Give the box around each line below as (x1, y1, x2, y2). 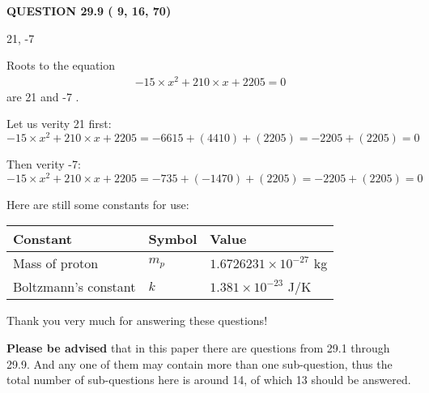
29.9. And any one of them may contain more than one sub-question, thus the (6, 355, 393, 372)
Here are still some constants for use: (6, 195, 189, 212)
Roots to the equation (6, 57, 116, 74)
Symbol (148, 229, 198, 249)
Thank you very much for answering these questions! (6, 312, 268, 329)
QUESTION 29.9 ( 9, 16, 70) (6, 2, 172, 19)
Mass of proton (13, 254, 99, 273)
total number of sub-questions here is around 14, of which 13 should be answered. (6, 371, 411, 388)
